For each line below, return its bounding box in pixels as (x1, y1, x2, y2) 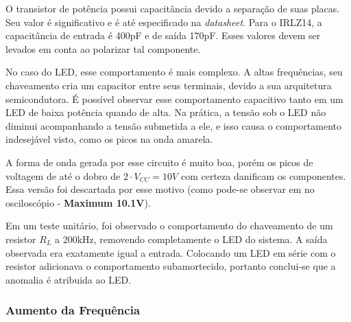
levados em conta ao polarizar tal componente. (5, 41, 201, 56)
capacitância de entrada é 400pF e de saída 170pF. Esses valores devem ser (5, 28, 321, 43)
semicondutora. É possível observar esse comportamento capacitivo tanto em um (5, 91, 343, 106)
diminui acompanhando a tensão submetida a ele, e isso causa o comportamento (5, 118, 341, 133)
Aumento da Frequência (5, 301, 141, 319)
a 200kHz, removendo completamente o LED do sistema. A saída (54, 231, 328, 246)
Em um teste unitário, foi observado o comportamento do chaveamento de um (5, 218, 333, 233)
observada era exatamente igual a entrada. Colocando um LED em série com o (5, 245, 336, 260)
